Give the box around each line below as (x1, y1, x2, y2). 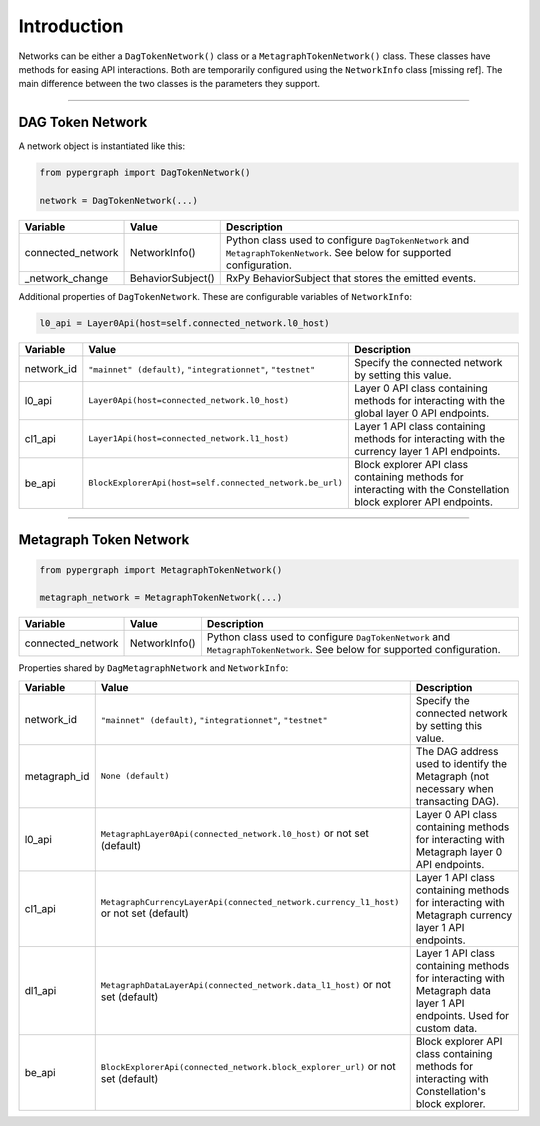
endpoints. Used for (415, 1008, 510, 1022)
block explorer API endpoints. (353, 495, 494, 509)
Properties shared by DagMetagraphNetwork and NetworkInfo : (18, 662, 289, 674)
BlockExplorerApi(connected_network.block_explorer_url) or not (100, 1059, 396, 1073)
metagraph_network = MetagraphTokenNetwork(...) (39, 592, 283, 604)
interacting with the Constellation (353, 482, 510, 496)
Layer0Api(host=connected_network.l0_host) (88, 395, 290, 406)
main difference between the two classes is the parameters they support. (18, 78, 320, 90)
